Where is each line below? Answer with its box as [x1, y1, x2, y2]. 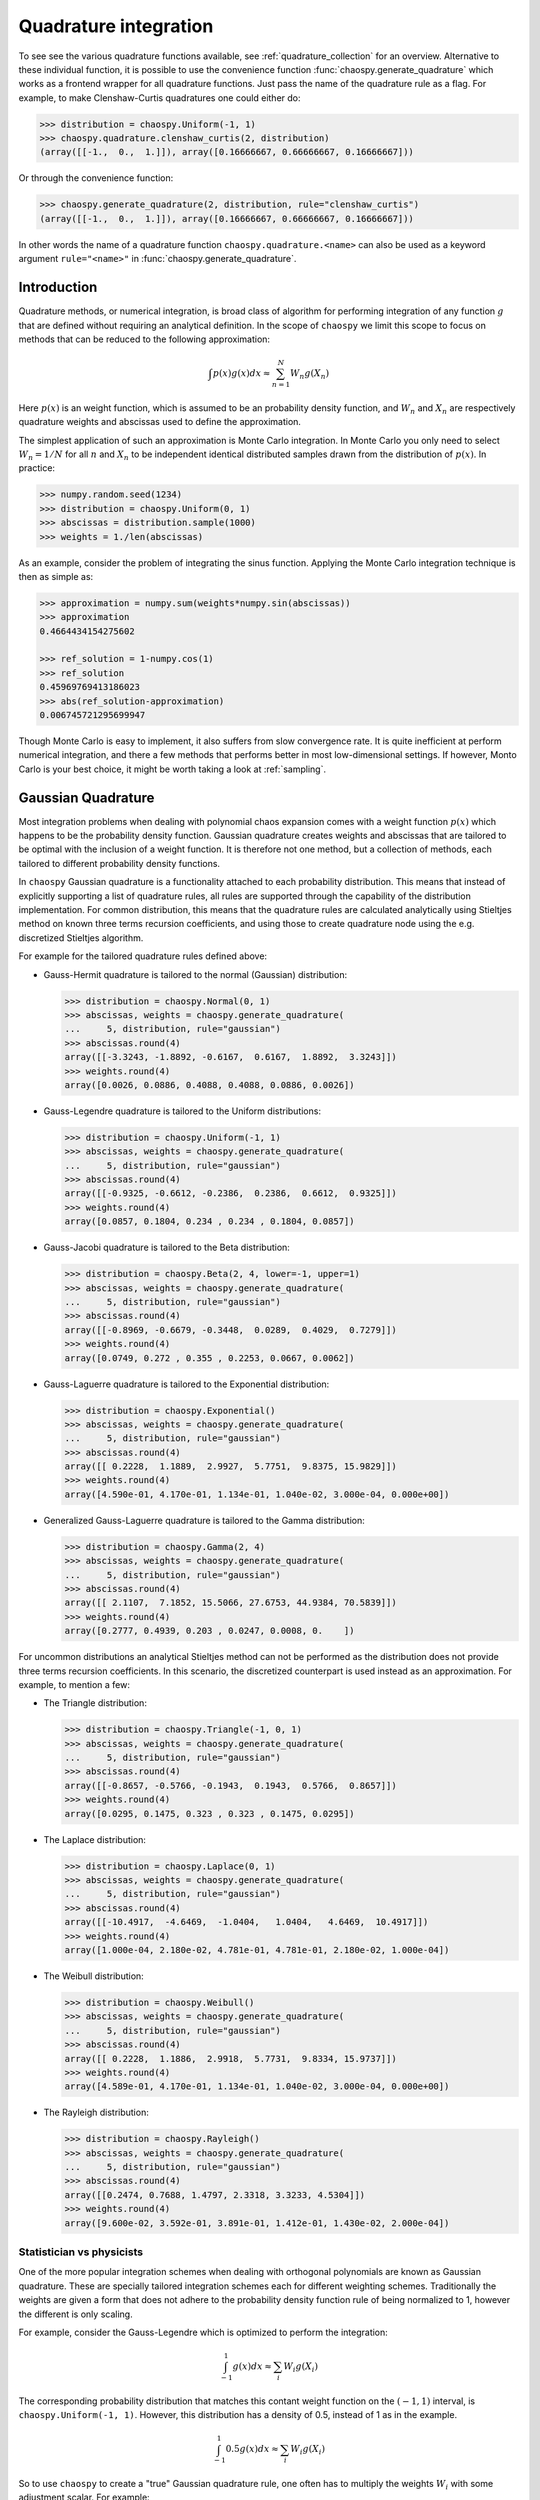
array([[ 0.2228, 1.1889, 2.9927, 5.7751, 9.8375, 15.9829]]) [64, 1461, 397, 1472]
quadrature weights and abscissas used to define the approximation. [18, 416, 302, 428]
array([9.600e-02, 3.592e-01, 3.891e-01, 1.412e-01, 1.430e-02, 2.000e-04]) [64, 2217, 450, 2229]
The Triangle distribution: [43, 1697, 147, 1709]
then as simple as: [18, 570, 94, 582]
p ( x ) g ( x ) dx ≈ [212, 368, 271, 379]
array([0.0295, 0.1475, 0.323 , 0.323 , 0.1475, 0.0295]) [64, 1808, 355, 1819]
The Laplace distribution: [43, 1833, 147, 1845]
